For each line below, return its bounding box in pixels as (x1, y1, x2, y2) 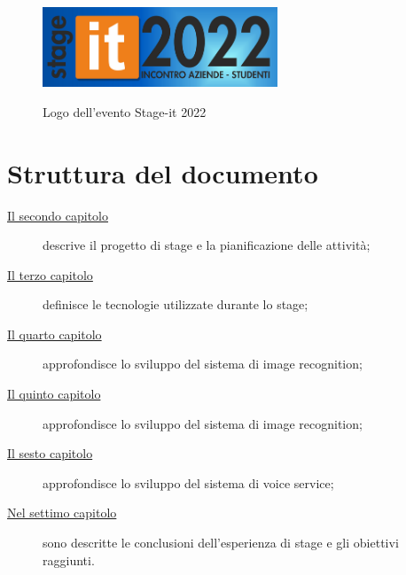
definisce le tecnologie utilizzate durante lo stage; (43, 295, 308, 314)
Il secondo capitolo (7, 206, 109, 224)
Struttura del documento (7, 154, 318, 190)
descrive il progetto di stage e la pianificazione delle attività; (43, 236, 371, 254)
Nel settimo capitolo (7, 503, 117, 522)
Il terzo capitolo (7, 265, 93, 284)
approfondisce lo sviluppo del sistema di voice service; (43, 473, 334, 492)
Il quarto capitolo (7, 324, 102, 343)
